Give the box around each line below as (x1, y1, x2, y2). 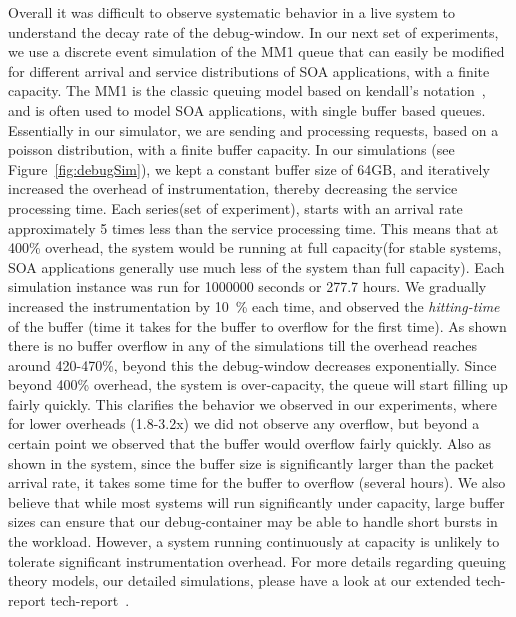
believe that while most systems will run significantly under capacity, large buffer (8, 491, 505, 512)
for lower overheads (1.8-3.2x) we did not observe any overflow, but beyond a (8, 413, 480, 434)
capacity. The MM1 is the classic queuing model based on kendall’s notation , (8, 80, 486, 101)
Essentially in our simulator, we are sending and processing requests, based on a (8, 119, 499, 140)
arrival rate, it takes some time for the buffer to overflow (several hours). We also (8, 472, 506, 493)
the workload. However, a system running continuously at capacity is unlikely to (8, 531, 500, 552)
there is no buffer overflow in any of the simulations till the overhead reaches (8, 335, 478, 356)
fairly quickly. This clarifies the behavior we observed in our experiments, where (8, 393, 498, 414)
